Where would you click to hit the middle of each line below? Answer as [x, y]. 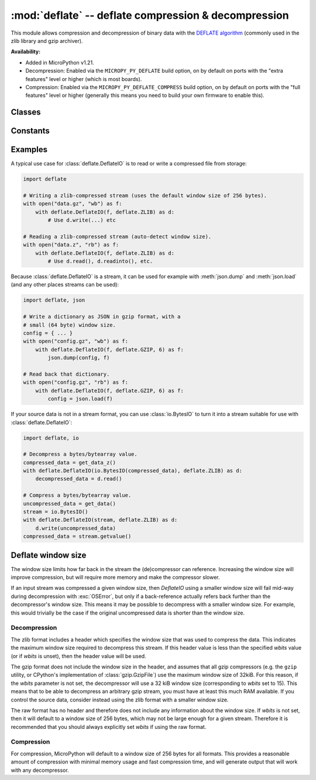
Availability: [26, 52]
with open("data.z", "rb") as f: [71, 245]
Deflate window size [49, 555]
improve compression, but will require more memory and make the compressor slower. [115, 578]
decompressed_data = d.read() [79, 479]
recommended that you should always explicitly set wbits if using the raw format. [109, 727]
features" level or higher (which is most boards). [84, 79]
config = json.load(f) [80, 399]
